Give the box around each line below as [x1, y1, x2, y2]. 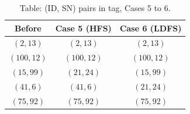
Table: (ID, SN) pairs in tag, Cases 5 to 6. [19, 2, 171, 13]
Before [14, 22, 42, 34]
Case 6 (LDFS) [119, 22, 182, 34]
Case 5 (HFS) [55, 22, 112, 34]
